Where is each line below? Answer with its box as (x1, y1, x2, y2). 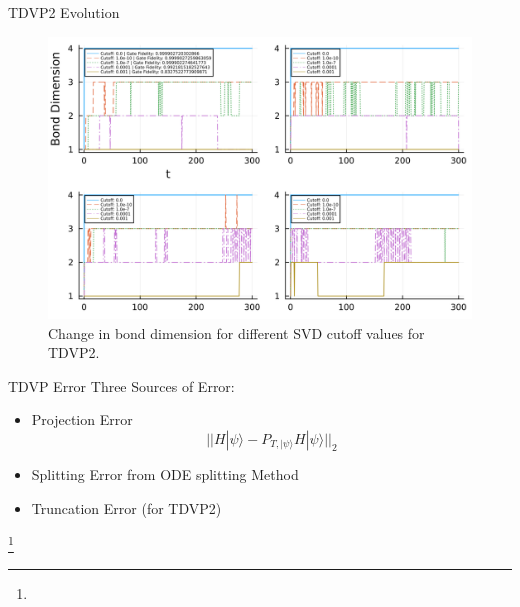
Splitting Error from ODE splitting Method (31, 463, 299, 484)
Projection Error (31, 409, 133, 430)
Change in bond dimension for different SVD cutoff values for (48, 322, 425, 343)
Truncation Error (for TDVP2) (31, 497, 222, 518)
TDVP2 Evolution (8, 2, 120, 22)
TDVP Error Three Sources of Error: (8, 375, 235, 396)
